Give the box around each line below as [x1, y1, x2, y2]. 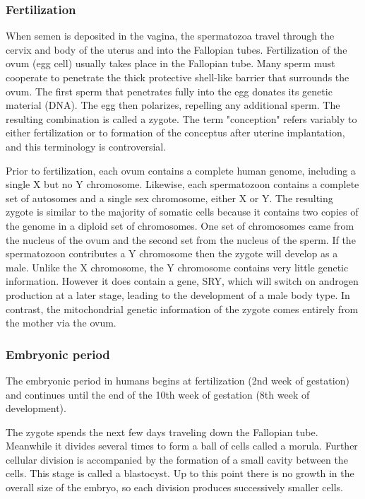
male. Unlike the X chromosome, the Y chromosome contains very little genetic [6, 259, 349, 274]
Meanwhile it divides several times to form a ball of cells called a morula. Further [6, 438, 358, 453]
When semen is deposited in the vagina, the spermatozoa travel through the [6, 28, 335, 43]
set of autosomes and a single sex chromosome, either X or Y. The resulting [6, 190, 333, 205]
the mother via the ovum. [6, 315, 116, 330]
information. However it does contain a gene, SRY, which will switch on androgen [6, 274, 359, 288]
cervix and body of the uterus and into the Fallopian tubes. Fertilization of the [6, 42, 347, 57]
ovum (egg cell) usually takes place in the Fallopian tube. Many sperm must [6, 56, 335, 71]
